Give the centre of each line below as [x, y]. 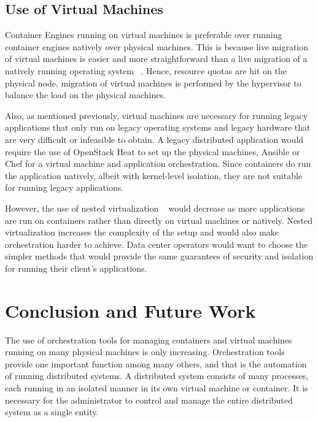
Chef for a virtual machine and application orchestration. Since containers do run [158, 163]
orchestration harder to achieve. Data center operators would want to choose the [156, 244]
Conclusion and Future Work [130, 310]
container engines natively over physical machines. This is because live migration [157, 46]
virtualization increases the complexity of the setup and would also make [142, 232]
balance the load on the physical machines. [85, 95]
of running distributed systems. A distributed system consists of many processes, [157, 376]
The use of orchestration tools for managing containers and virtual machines [149, 340]
